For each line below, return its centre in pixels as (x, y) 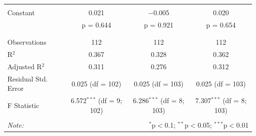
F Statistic (23, 105)
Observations (27, 42)
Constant (21, 12)
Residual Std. (28, 78)
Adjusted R (25, 66)
